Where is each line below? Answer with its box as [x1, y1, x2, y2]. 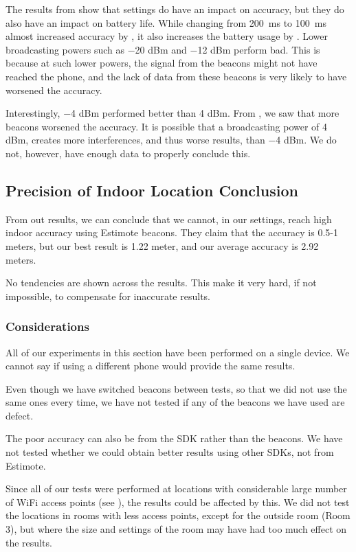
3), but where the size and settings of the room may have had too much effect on [5, 522, 347, 536]
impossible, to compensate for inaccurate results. [5, 288, 210, 303]
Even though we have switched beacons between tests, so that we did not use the [5, 381, 347, 395]
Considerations [5, 318, 89, 335]
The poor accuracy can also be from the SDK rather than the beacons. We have [5, 431, 343, 446]
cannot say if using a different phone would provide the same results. [5, 358, 296, 373]
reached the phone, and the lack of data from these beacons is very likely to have [5, 69, 347, 83]
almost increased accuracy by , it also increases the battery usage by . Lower [5, 29, 328, 43]
